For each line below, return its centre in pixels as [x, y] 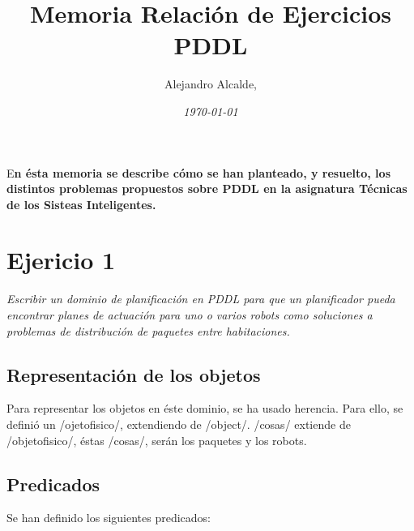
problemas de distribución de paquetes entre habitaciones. [148, 330]
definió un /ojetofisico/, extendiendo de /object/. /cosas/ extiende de [179, 424]
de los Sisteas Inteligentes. [81, 204]
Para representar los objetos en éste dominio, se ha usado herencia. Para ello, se [205, 408]
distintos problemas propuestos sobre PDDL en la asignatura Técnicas [207, 188]
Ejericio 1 [61, 260]
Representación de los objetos [134, 374]
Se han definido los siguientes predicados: [109, 518]
